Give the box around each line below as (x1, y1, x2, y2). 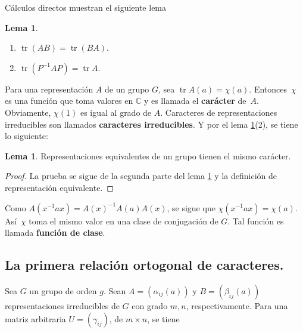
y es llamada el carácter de (143, 94, 246, 107)
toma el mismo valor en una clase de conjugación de (29, 214, 218, 227)
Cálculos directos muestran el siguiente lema (5, 1, 167, 13)
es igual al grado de (80, 106, 152, 118)
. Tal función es (227, 214, 284, 227)
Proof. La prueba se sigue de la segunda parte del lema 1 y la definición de (5, 169, 277, 182)
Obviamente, (5, 106, 51, 118)
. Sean (103, 284, 126, 297)
